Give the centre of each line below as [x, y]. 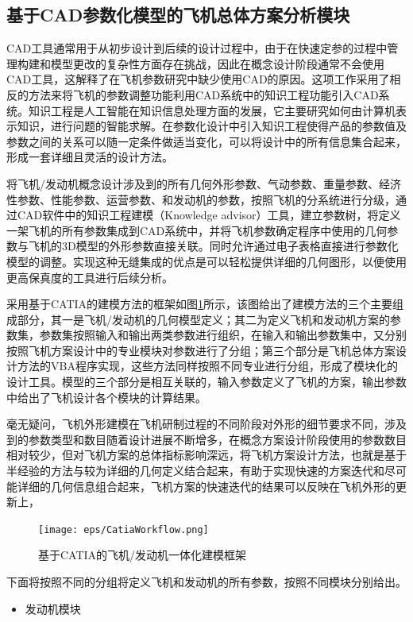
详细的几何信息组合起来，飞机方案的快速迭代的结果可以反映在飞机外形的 [206, 486]
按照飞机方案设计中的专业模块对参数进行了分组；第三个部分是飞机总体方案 [201, 350]
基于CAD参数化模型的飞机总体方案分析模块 [178, 15]
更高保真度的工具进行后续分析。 [90, 277]
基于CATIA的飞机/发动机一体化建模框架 [143, 555]
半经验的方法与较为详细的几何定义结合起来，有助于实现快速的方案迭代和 [195, 471]
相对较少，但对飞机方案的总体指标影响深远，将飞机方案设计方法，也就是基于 [206, 455]
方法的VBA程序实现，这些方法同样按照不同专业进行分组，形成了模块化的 [207, 366]
